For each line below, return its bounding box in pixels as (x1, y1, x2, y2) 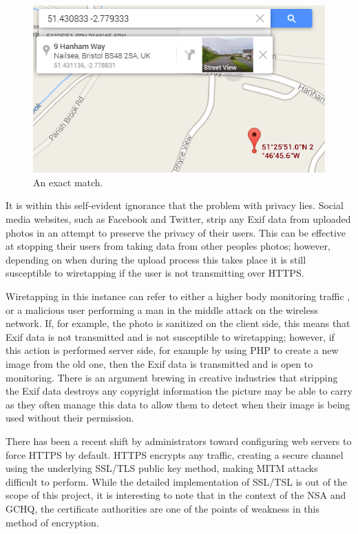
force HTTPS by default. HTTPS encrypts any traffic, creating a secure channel (6, 447, 344, 462)
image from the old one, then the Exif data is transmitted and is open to (6, 357, 313, 370)
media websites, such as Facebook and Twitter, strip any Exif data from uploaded (6, 212, 351, 226)
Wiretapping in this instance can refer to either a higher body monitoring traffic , (6, 289, 350, 304)
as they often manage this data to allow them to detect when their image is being (6, 397, 350, 411)
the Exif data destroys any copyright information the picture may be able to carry (6, 384, 352, 398)
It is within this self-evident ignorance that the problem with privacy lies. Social (6, 198, 344, 212)
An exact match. (33, 175, 103, 189)
